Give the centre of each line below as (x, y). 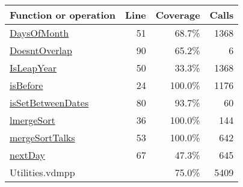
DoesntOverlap (41, 50)
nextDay (27, 155)
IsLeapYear (33, 68)
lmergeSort (32, 120)
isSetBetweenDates (49, 103)
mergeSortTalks (42, 137)
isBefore (26, 85)
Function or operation (63, 15)
